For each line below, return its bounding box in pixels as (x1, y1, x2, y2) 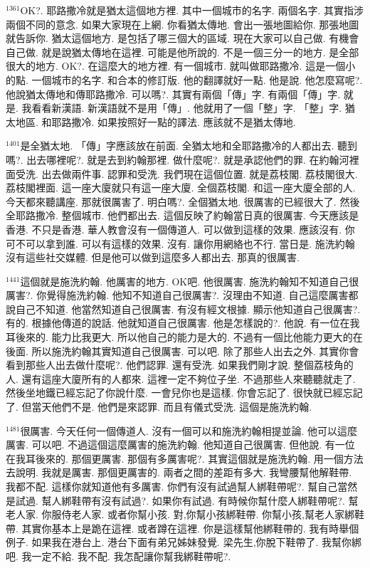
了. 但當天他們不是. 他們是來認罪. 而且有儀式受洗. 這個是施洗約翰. (6, 399, 312, 414)
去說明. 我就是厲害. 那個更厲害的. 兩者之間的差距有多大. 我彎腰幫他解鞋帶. (6, 465, 352, 480)
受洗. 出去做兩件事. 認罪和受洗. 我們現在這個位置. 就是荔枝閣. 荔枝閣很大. (15, 166, 358, 181)
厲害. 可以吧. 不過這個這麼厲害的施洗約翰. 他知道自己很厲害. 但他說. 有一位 (6, 437, 355, 452)
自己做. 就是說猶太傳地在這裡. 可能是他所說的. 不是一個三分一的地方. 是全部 (6, 44, 359, 59)
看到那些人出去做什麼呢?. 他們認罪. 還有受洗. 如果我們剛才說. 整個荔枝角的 (6, 357, 354, 372)
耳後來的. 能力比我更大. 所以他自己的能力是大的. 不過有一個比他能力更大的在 (6, 330, 363, 345)
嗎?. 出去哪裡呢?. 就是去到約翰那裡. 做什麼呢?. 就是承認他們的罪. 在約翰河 (6, 152, 349, 167)
